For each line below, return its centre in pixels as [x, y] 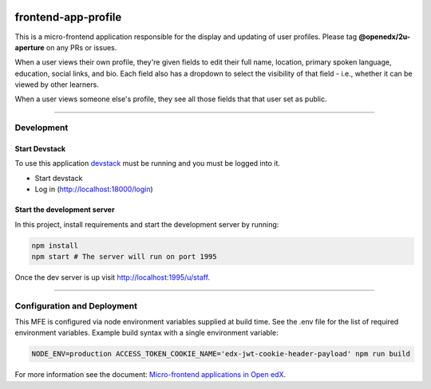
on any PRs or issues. [81, 47]
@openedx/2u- [385, 37]
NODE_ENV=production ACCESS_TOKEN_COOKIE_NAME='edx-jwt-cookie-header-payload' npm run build [221, 354]
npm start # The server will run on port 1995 [124, 256]
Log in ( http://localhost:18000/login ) [94, 189]
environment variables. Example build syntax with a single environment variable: [146, 333]
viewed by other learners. [57, 84]
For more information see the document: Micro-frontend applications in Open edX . [150, 375]
